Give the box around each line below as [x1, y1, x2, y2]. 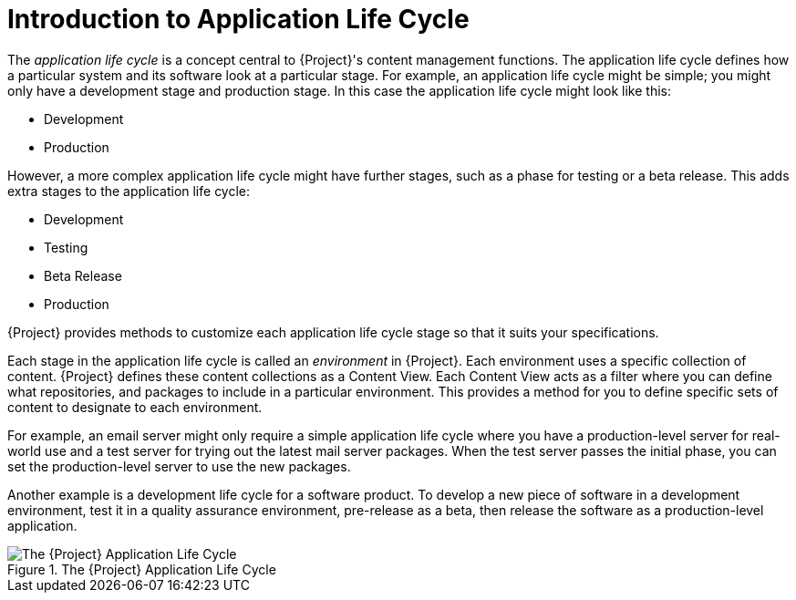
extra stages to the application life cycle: [7, 182, 251, 199]
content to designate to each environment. [7, 398, 263, 415]
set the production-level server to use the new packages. [7, 458, 351, 474]
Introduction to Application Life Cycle [7, 4, 470, 35]
